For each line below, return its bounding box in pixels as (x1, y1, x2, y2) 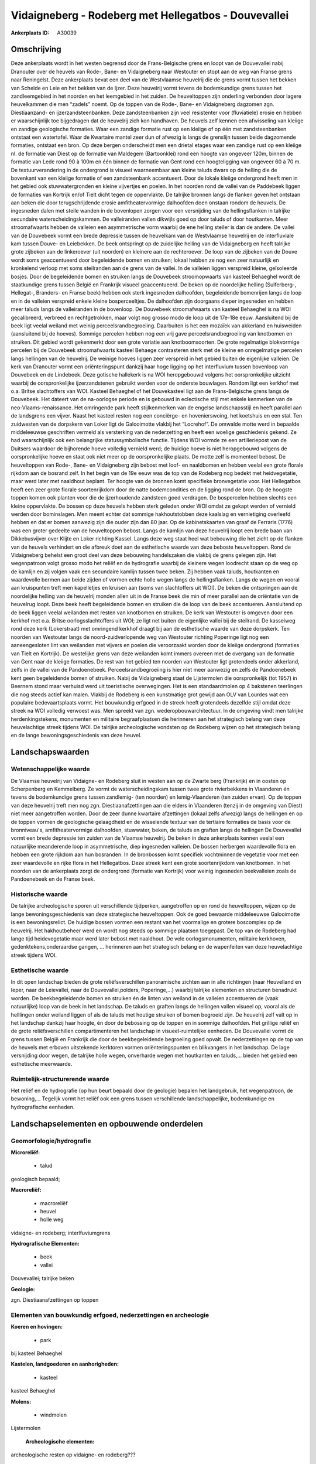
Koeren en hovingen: (11, 1323, 63, 1330)
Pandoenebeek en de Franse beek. (11, 875, 95, 882)
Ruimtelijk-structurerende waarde (11, 1075, 109, 1083)
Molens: (11, 1398, 32, 1405)
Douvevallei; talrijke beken (11, 1275, 74, 1282)
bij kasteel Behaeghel (11, 1350, 63, 1357)
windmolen (40, 1411, 67, 1418)
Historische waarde (11, 890, 68, 898)
